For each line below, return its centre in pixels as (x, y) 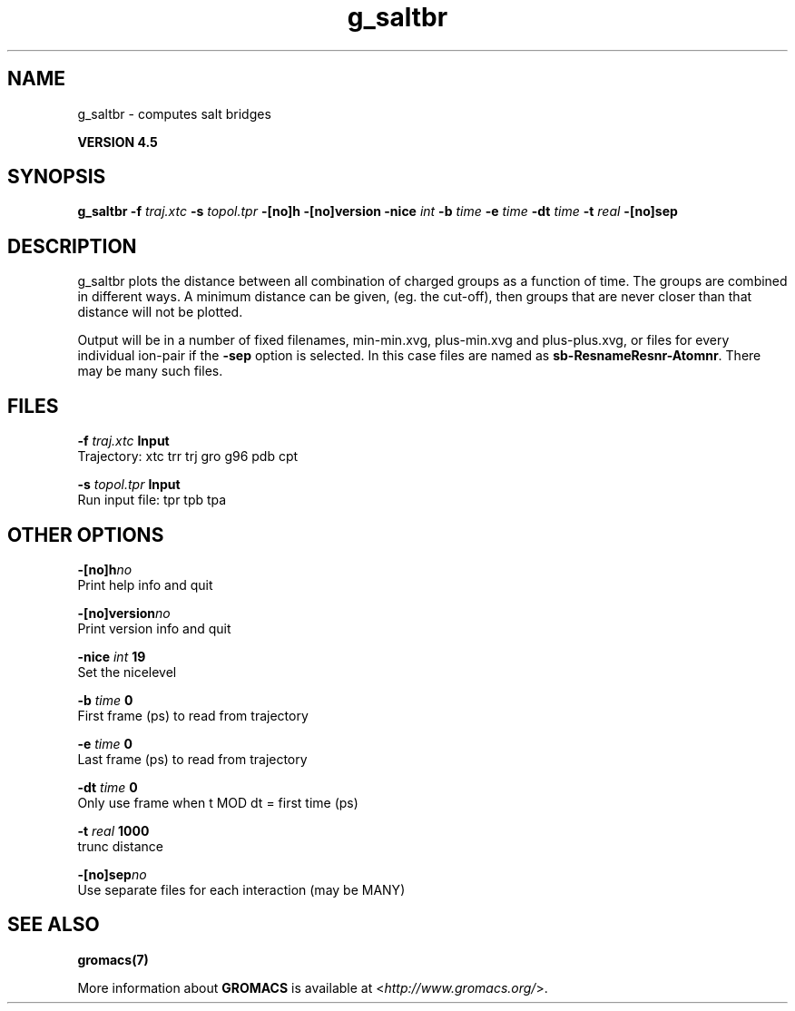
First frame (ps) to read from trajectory (193, 715)
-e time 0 (105, 743)
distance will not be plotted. (160, 312)
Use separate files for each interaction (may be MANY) (241, 889)
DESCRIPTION (72, 246)
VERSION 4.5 (118, 142)
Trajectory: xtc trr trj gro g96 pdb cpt (188, 456)
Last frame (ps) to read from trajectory (192, 759)
